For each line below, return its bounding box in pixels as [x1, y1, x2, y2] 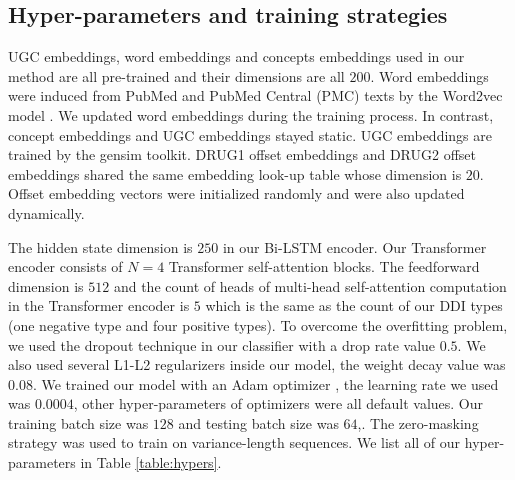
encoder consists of [8, 256, 123, 277]
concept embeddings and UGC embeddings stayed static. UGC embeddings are [8, 124, 492, 145]
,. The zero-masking [357, 412, 479, 433]
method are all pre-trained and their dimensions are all [8, 65, 345, 86]
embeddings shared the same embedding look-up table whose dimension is [8, 163, 462, 184]
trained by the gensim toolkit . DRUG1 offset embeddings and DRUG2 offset [8, 144, 476, 165]
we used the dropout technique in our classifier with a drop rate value [8, 334, 436, 355]
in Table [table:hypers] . [80, 452, 222, 473]
